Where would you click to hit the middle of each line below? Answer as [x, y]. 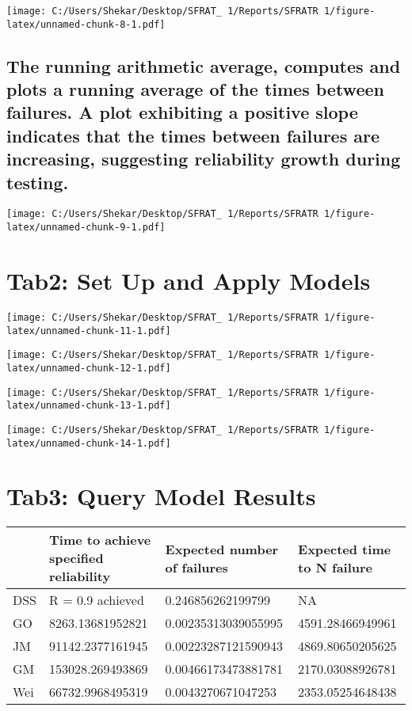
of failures [196, 567]
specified [76, 558]
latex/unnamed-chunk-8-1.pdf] [86, 24]
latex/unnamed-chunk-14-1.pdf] [89, 443]
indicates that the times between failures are [193, 135]
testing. [38, 182]
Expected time [345, 549]
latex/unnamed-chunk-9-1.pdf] [86, 228]
